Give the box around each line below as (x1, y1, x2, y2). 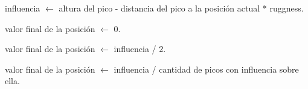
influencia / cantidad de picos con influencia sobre (114, 62, 299, 75)
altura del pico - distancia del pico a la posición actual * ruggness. (59, 2, 304, 14)
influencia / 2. (114, 42, 166, 55)
